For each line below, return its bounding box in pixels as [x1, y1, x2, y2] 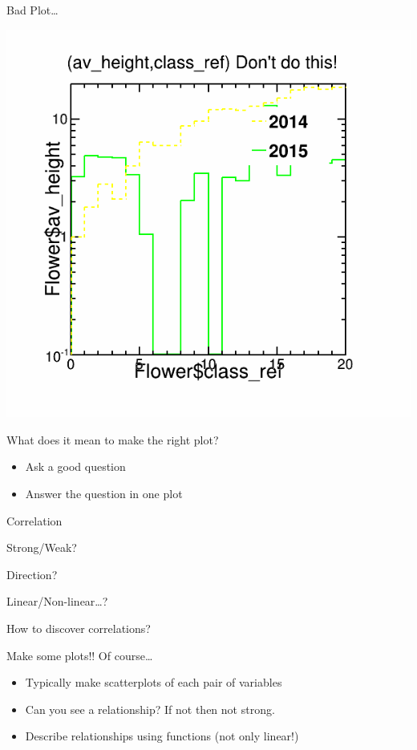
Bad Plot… [6, 2, 59, 18]
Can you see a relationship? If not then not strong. [25, 700, 275, 717]
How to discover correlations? [6, 620, 151, 637]
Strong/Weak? [6, 539, 77, 556]
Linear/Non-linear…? [6, 593, 108, 610]
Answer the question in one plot [25, 485, 183, 502]
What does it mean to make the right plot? [6, 431, 219, 448]
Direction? [6, 566, 58, 582]
